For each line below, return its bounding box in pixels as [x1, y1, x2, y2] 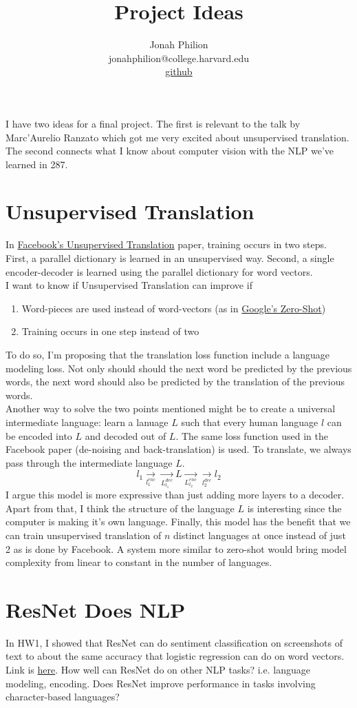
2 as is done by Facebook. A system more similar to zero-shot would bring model [6, 541, 347, 556]
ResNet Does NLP [6, 595, 186, 623]
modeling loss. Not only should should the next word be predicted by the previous [6, 361, 352, 375]
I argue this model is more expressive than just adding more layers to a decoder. [6, 487, 345, 502]
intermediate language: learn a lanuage [6, 414, 169, 429]
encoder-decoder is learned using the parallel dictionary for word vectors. [6, 264, 313, 279]
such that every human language [181, 414, 318, 429]
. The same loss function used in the [175, 428, 328, 443]
